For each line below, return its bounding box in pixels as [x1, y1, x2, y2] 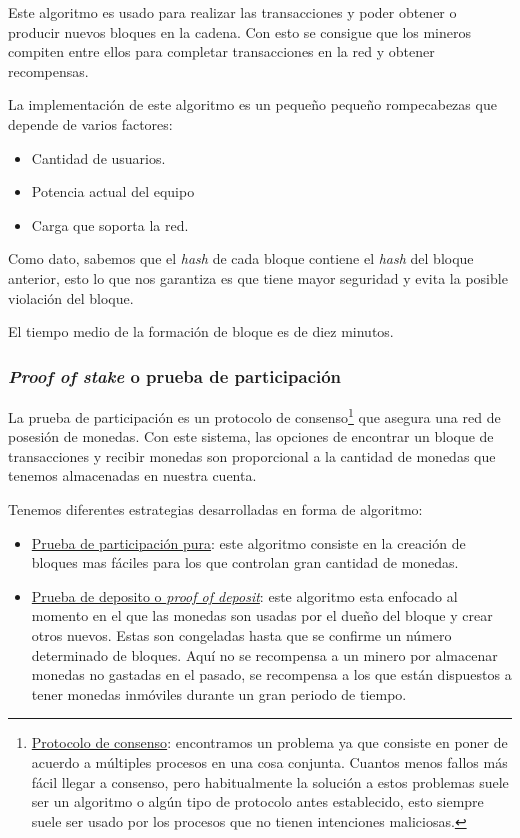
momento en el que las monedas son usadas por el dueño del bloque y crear [31, 605, 493, 626]
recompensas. [8, 60, 89, 81]
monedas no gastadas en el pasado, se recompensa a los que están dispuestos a [31, 664, 512, 685]
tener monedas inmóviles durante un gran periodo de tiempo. [31, 683, 407, 704]
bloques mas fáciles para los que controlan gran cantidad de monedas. [31, 552, 459, 573]
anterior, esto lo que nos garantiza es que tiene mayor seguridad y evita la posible [8, 267, 508, 288]
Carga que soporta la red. [31, 214, 189, 235]
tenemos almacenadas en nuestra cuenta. [8, 465, 257, 486]
